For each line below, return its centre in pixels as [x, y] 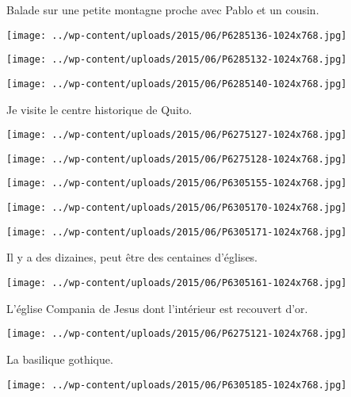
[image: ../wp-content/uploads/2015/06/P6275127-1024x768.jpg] [177, 135]
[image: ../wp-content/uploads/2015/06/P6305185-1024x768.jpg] [177, 385]
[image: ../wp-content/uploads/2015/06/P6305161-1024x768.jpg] [177, 283]
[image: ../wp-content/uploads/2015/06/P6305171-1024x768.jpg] [177, 232]
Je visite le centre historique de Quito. [99, 109]
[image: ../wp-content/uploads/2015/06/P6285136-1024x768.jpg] [177, 35]
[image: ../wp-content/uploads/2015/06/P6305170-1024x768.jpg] [177, 208]
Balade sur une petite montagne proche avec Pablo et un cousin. [163, 10]
